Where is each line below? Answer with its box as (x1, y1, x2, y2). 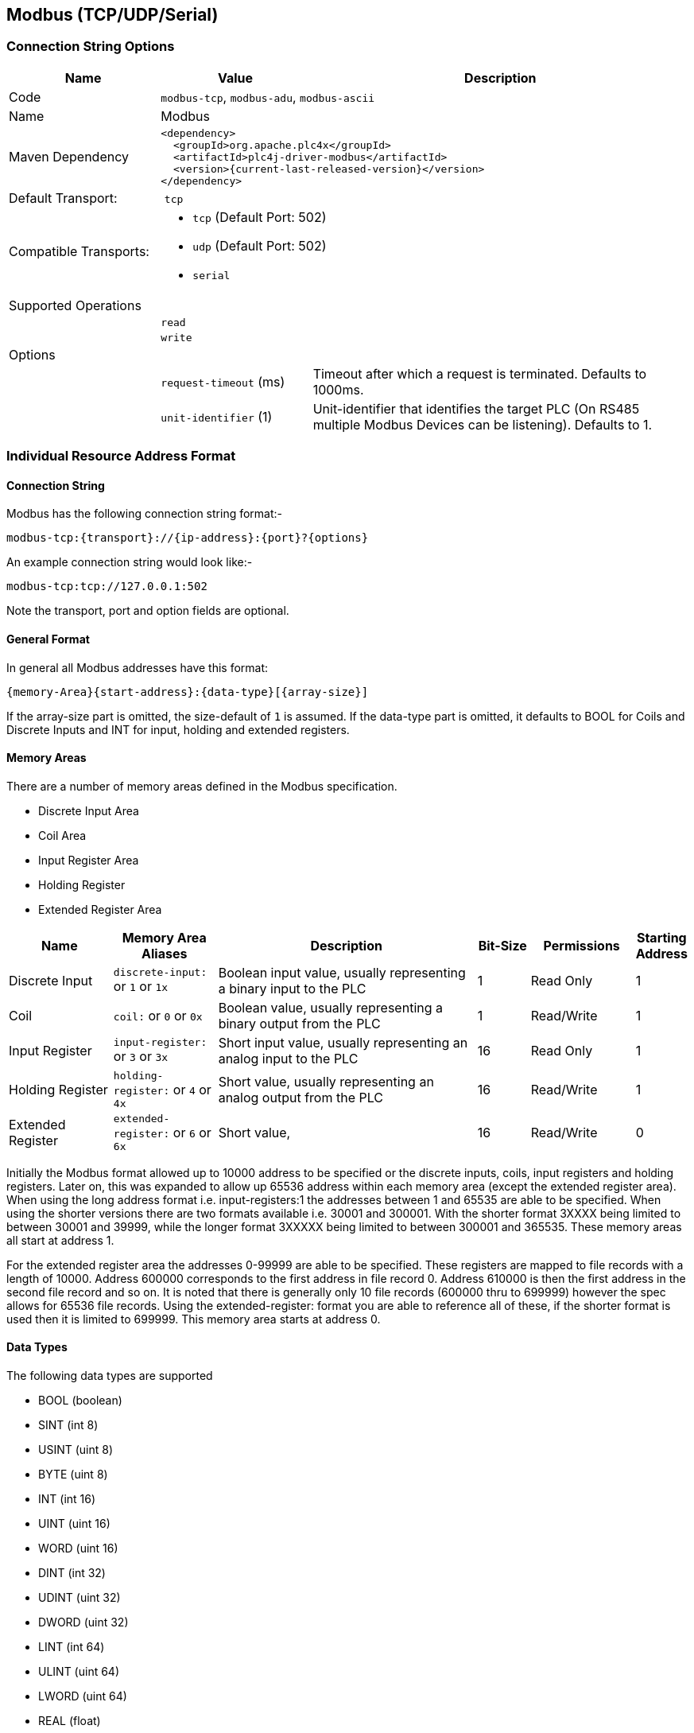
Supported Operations (9, 297, 142, 313)
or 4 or (173, 1081, 211, 1098)
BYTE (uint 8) (38, 1467, 108, 1482)
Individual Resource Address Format (6, 448, 236, 464)
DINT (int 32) (38, 1566, 106, 1580)
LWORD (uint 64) (38, 1689, 127, 1704)
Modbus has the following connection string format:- (6, 507, 283, 521)
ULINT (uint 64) (38, 1665, 120, 1679)
